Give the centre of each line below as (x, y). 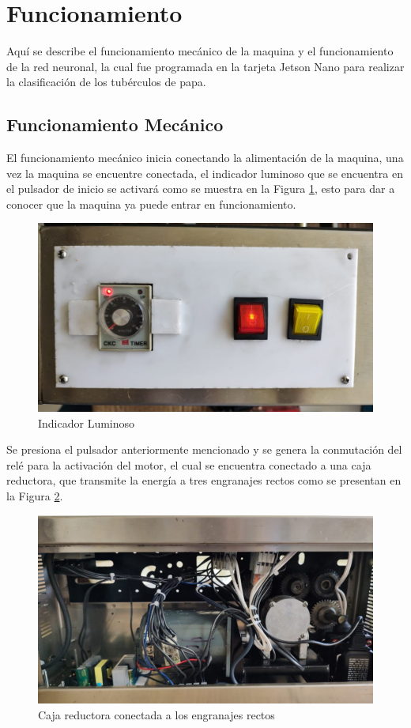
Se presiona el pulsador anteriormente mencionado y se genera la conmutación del (204, 449)
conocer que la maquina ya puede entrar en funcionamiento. (151, 204)
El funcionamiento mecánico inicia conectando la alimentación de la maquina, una (205, 158)
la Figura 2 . (35, 495)
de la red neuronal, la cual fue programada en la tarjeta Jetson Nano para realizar (205, 66)
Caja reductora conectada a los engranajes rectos (156, 714)
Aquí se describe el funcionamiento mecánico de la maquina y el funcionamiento (200, 51)
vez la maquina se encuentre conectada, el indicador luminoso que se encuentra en (205, 173)
